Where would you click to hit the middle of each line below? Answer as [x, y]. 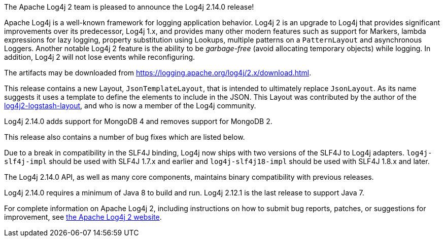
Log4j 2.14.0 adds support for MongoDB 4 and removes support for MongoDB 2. [138, 121]
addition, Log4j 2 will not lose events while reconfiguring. [100, 57]
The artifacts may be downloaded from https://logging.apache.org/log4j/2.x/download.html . [158, 73]
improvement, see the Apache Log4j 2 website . [83, 217]
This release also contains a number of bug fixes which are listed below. [125, 137]
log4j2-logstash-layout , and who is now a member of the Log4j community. [130, 106]
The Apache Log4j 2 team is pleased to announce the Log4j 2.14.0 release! [129, 7]
